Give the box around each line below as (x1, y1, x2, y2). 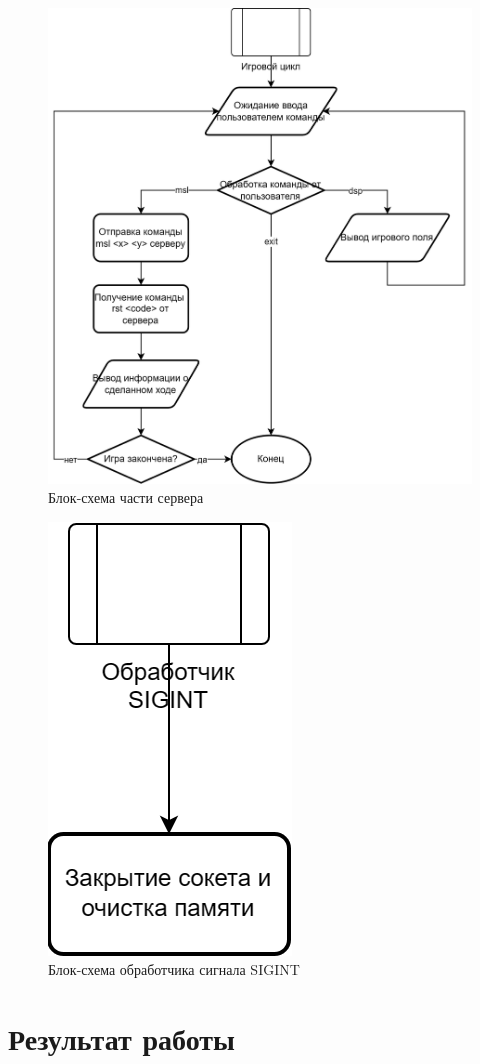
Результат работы (8, 1018, 235, 1059)
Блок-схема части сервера (48, 487, 204, 508)
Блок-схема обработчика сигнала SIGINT (48, 959, 300, 980)
